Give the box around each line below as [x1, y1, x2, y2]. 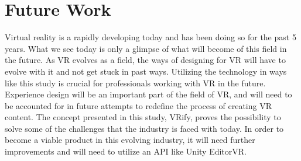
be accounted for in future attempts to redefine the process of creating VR [5, 99, 272, 111]
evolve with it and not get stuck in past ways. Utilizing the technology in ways [5, 65, 287, 77]
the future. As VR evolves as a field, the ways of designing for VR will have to [5, 54, 286, 66]
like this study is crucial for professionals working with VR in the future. [5, 76, 266, 89]
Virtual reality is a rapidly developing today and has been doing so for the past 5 [5, 31, 296, 43]
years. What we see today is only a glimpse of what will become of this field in [5, 42, 287, 54]
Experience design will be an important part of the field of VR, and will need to [5, 88, 292, 100]
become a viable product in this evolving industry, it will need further [5, 134, 255, 146]
